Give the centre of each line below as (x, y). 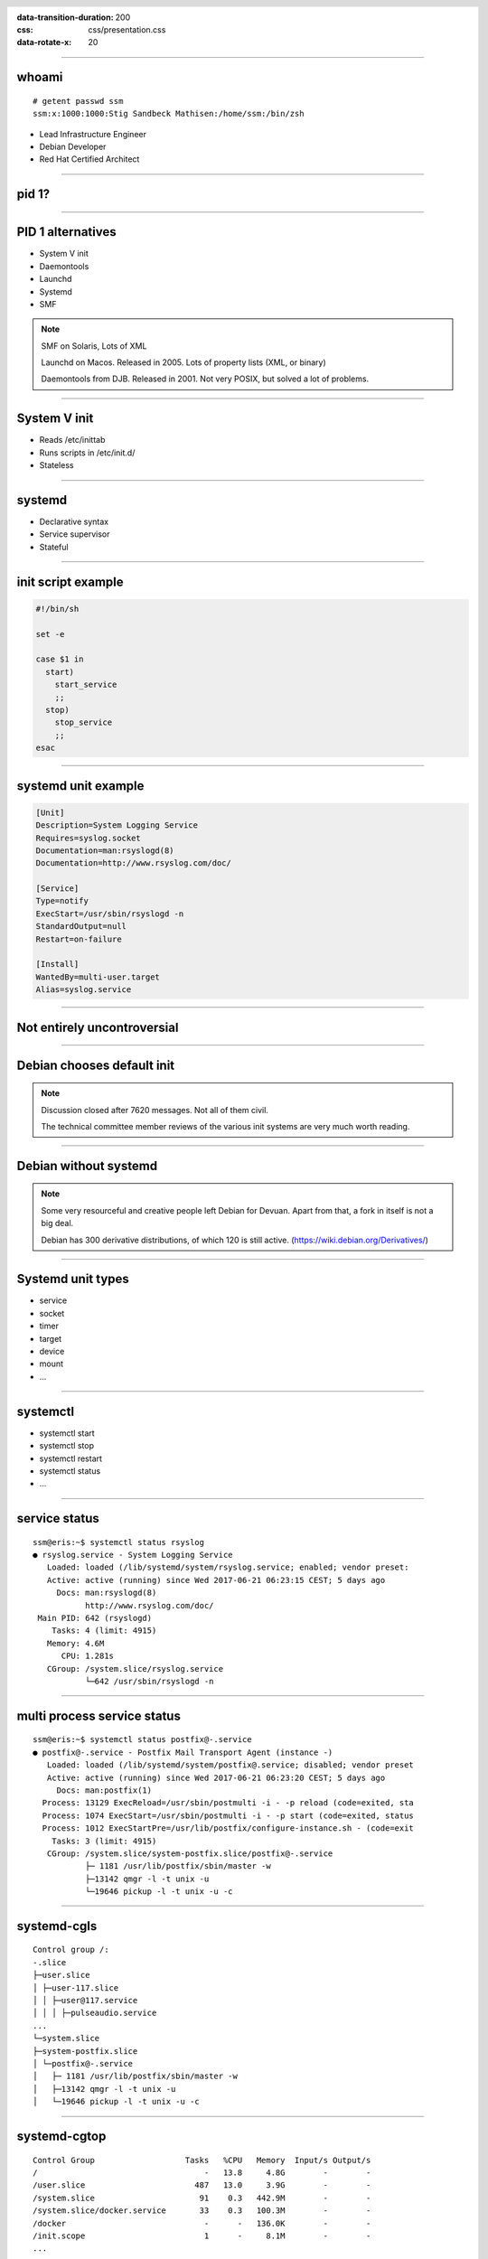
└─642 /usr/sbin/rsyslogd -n (149, 1681)
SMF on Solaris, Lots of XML (94, 346)
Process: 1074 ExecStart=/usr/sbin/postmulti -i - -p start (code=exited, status (228, 1815)
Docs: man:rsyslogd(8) (107, 1593)
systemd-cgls (57, 1926)
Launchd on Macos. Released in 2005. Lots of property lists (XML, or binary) (184, 362)
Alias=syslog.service (84, 990)
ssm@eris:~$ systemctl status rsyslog (119, 1542)
